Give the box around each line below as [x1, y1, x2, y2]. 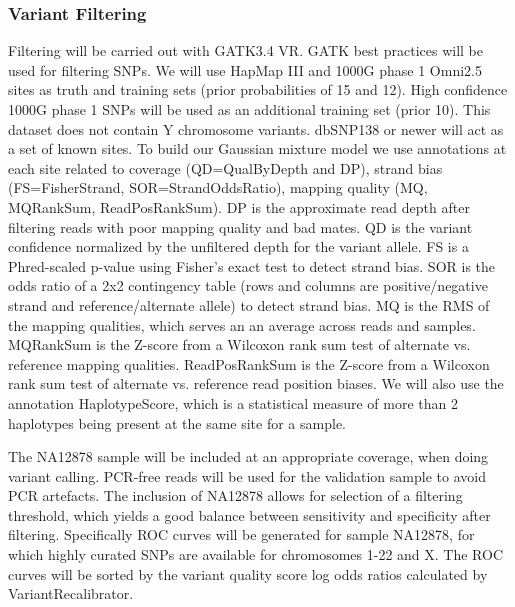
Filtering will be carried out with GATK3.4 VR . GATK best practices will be [8, 40, 483, 61]
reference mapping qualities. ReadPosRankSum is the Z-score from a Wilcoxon [8, 353, 490, 374]
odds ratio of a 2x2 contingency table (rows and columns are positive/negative [8, 275, 488, 296]
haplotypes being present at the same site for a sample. [8, 412, 346, 433]
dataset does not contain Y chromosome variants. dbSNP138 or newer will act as [8, 118, 504, 139]
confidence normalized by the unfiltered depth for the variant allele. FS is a [8, 236, 469, 257]
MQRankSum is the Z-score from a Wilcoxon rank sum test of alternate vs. [8, 334, 471, 355]
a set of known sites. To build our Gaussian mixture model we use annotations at [8, 138, 507, 159]
